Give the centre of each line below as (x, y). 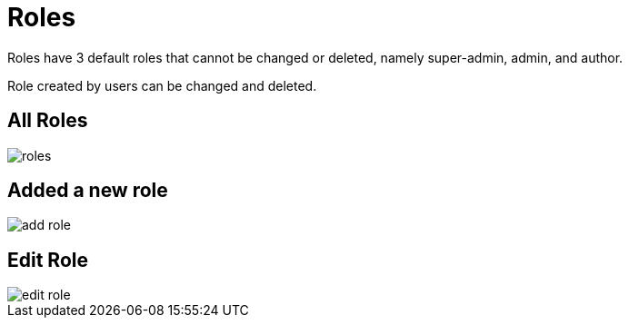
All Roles (48, 121)
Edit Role (48, 260)
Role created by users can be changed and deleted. (162, 85)
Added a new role (88, 191)
